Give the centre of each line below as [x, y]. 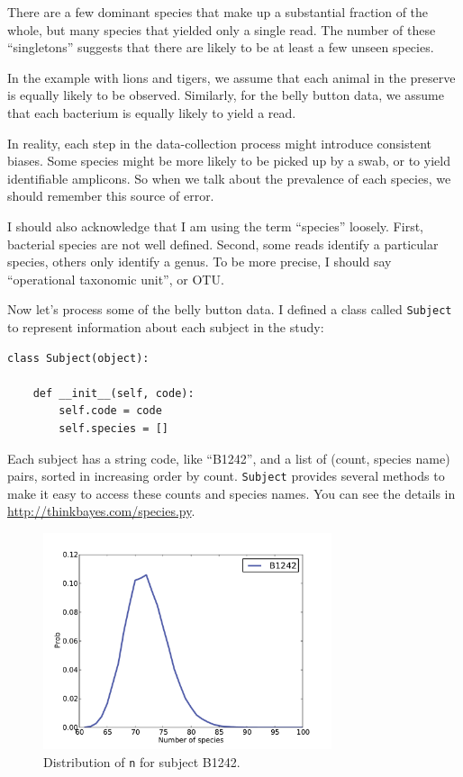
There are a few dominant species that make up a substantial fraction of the [218, 12]
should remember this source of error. [111, 196]
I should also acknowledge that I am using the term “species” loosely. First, [215, 226]
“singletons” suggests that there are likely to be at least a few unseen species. [221, 47]
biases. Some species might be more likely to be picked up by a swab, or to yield [229, 161]
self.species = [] [113, 428]
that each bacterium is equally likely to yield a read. [152, 112]
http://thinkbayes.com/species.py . [101, 511]
